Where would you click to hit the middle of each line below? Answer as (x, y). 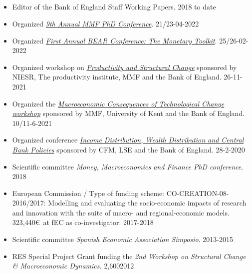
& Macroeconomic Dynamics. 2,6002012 (73, 266)
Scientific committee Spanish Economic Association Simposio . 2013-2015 (123, 239)
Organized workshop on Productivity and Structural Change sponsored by (125, 67)
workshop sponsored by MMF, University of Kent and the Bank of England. (128, 113)
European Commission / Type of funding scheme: (88, 193)
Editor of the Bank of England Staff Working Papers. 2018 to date (114, 7)
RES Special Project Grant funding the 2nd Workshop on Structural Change (129, 256)
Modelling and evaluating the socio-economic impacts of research (147, 203)
